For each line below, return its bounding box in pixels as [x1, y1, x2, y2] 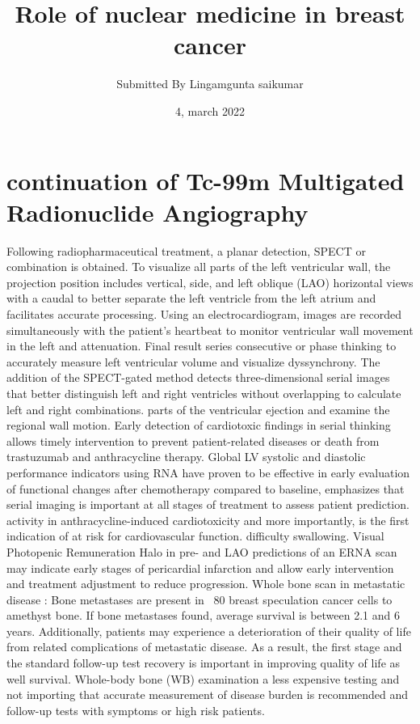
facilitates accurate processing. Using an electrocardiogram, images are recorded [6, 306, 402, 322]
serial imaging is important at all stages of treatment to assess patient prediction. [6, 496, 409, 513]
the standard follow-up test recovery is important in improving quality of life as [6, 654, 401, 671]
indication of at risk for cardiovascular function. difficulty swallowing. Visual [6, 527, 384, 544]
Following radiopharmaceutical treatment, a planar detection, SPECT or [6, 242, 366, 259]
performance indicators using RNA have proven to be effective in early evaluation [6, 464, 410, 481]
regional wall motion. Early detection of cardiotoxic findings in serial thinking [6, 417, 391, 434]
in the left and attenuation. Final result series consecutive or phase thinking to [6, 337, 397, 354]
